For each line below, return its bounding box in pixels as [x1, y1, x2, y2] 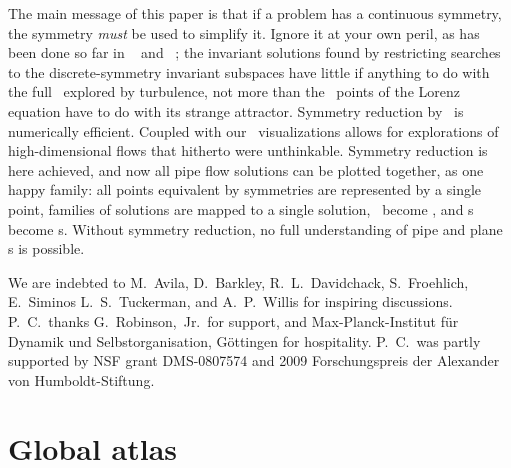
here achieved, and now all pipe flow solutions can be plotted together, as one [8, 159, 484, 180]
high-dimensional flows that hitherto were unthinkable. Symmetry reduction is [8, 140, 488, 161]
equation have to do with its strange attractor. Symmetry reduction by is [8, 100, 464, 121]
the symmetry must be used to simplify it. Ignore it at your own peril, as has [8, 22, 480, 43]
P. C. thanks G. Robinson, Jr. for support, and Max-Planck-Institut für [8, 310, 459, 331]
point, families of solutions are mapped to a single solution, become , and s [8, 198, 474, 219]
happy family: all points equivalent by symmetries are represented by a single [8, 179, 482, 200]
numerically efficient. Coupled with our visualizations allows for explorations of [8, 120, 499, 141]
